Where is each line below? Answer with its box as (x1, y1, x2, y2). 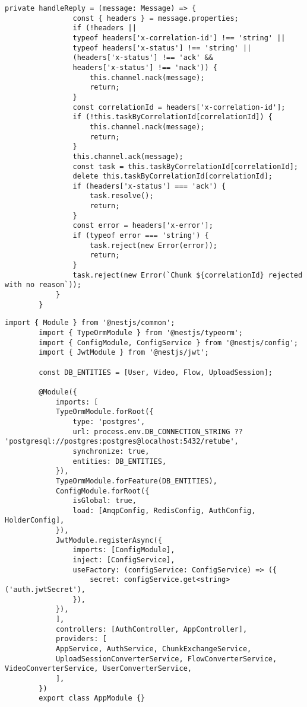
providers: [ (55, 635, 107, 644)
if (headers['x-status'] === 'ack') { (72, 181, 226, 190)
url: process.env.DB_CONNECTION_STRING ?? (72, 427, 243, 436)
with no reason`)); (5, 281, 81, 289)
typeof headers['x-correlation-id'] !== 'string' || (72, 33, 286, 42)
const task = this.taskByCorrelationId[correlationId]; (72, 162, 298, 171)
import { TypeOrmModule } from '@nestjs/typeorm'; (39, 329, 243, 337)
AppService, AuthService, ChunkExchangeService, (55, 645, 252, 653)
